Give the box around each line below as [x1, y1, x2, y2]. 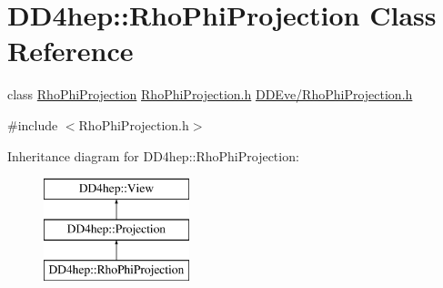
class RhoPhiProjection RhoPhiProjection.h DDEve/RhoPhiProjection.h [7, 85, 413, 104]
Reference [7, 32, 134, 69]
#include [7, 115, 58, 134]
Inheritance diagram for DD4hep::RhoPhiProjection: [7, 146, 299, 165]
